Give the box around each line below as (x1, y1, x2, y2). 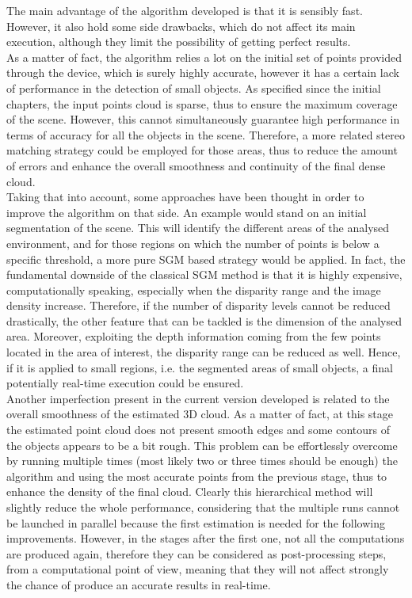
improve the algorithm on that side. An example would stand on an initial (6, 204, 367, 220)
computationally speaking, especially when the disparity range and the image (6, 281, 381, 298)
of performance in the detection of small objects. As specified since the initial (6, 79, 381, 96)
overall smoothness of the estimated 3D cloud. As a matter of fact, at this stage (6, 406, 394, 422)
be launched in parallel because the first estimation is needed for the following (6, 514, 385, 531)
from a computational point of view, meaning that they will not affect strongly (6, 561, 389, 577)
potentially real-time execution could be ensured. (6, 375, 244, 391)
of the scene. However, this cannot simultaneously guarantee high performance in (6, 111, 400, 128)
